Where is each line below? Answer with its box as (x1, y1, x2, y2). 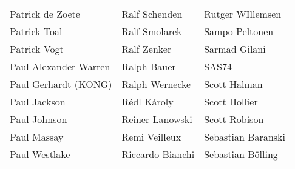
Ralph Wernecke (121, 77, 191, 91)
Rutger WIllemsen (204, 7, 282, 21)
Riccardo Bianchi (121, 147, 195, 161)
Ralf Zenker (121, 42, 172, 56)
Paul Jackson (10, 94, 66, 108)
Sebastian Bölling (204, 147, 278, 161)
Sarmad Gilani (204, 42, 266, 56)
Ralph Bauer (121, 59, 176, 73)
